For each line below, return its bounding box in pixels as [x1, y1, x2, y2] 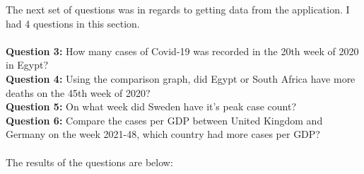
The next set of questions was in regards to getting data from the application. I [6, 2, 350, 16]
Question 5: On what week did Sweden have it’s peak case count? [6, 99, 297, 114]
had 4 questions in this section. [6, 16, 140, 30]
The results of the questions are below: [6, 154, 173, 169]
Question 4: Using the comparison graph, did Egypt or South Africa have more [6, 71, 356, 86]
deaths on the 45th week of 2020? [6, 85, 151, 100]
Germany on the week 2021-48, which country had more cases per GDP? [6, 127, 320, 141]
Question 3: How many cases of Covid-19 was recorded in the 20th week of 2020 [6, 43, 359, 58]
